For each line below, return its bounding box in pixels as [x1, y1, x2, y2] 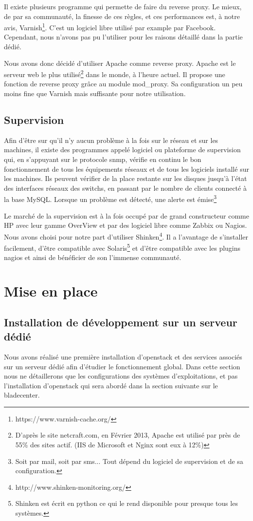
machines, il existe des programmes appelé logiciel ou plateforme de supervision [4, 144, 241, 155]
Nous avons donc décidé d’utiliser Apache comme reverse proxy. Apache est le [4, 58, 236, 68]
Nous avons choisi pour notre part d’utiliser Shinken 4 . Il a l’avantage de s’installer [4, 230, 248, 241]
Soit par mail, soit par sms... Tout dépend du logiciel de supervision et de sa [15, 456, 243, 466]
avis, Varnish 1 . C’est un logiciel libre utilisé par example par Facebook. [4, 21, 216, 32]
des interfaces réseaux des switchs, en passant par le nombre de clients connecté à [4, 182, 247, 193]
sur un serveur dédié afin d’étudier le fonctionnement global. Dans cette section [4, 361, 240, 371]
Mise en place [4, 281, 98, 301]
